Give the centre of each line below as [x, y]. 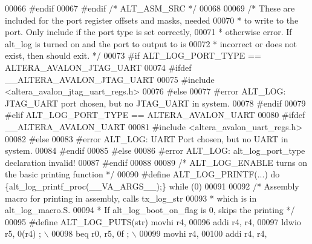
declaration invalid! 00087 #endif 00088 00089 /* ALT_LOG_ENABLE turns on [156, 162]
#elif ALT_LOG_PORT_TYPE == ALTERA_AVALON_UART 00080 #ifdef [155, 115]
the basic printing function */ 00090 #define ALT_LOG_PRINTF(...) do [142, 174]
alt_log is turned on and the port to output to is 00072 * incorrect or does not [151, 43]
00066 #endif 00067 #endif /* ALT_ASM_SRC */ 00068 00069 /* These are [150, 8]
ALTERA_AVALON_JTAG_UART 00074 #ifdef [98, 67]
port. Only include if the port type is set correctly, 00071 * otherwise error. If [148, 32]
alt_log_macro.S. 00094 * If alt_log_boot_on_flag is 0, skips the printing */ [150, 210]
